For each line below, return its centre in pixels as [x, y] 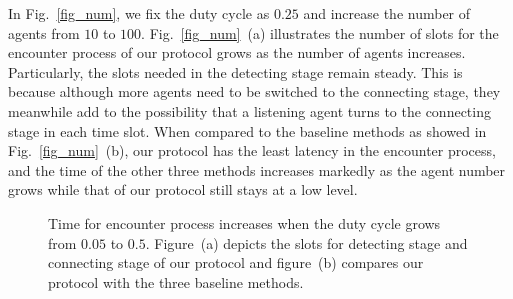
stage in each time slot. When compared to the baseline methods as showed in [247, 130]
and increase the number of [387, 13]
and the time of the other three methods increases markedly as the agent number [257, 169]
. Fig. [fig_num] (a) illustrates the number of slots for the [320, 32]
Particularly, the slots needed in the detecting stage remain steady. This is [235, 71]
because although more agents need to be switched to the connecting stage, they [254, 91]
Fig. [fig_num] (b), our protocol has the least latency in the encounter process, [252, 150]
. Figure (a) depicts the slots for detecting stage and [306, 242]
